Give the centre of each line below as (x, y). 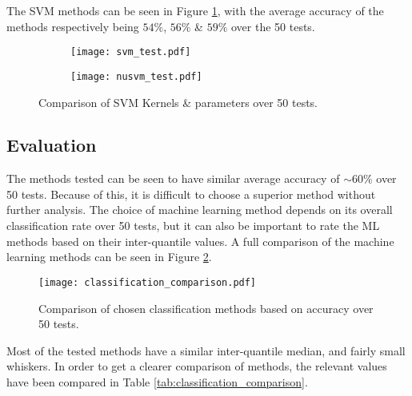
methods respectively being (73, 26)
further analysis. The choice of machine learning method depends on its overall (200, 210)
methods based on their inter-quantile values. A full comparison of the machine (200, 241)
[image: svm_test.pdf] (131, 52)
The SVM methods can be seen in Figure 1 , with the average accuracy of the (195, 10)
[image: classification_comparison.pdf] (148, 282)
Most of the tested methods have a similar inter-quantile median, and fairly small (206, 350)
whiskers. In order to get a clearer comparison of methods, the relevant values (197, 366)
